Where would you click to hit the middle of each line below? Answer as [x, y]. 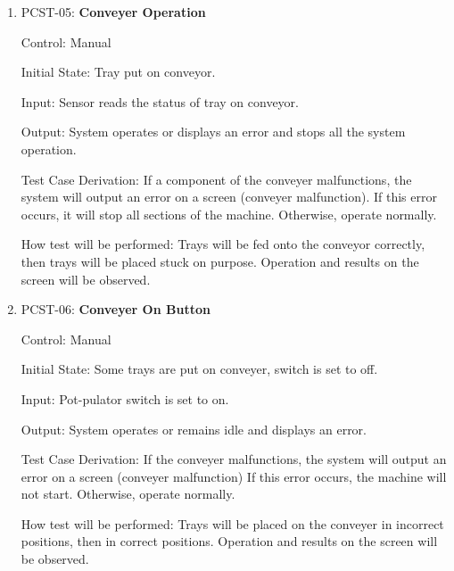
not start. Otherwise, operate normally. [128, 494]
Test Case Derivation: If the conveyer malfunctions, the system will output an [234, 459]
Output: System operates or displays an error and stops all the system [213, 132]
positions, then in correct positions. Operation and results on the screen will [229, 541]
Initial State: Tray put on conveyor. [118, 72]
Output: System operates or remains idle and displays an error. [194, 429]
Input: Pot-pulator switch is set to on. [125, 398]
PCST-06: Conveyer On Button [116, 309]
